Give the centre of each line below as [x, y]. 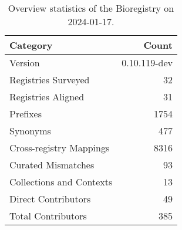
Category [31, 45]
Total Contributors [48, 216]
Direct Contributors [50, 199]
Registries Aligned [47, 97]
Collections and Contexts [61, 182]
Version [25, 62]
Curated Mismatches [52, 165]
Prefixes [26, 114]
